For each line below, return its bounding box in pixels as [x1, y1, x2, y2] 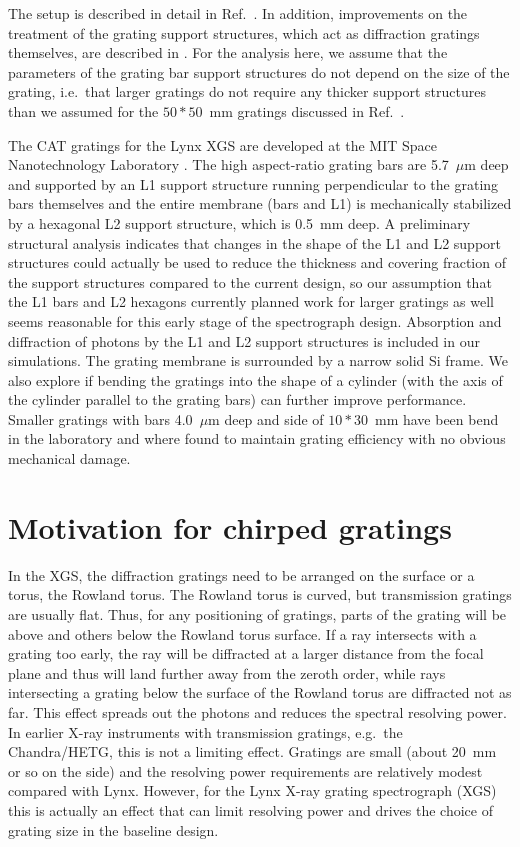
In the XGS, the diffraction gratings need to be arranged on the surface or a [8, 564, 475, 585]
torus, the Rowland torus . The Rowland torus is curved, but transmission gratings [8, 584, 512, 605]
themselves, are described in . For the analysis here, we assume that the [8, 42, 448, 63]
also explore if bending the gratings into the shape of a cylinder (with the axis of [8, 369, 503, 390]
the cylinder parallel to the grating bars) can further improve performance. [8, 389, 467, 410]
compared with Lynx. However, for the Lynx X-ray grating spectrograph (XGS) [8, 780, 497, 801]
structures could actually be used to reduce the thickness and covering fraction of [8, 252, 506, 273]
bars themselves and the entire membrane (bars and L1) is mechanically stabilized [8, 193, 512, 214]
